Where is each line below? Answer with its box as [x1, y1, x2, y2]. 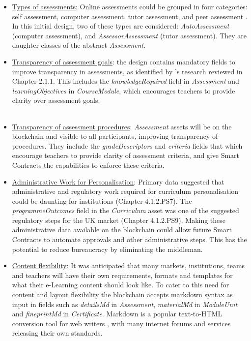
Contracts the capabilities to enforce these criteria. [12, 159, 165, 170]
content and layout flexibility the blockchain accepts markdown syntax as [12, 289, 233, 300]
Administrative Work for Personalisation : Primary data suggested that [12, 176, 224, 186]
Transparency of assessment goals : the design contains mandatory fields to [12, 56, 236, 66]
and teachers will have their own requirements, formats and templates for [12, 270, 233, 280]
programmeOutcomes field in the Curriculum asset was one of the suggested [12, 205, 239, 216]
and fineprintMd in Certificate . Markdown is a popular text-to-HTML [12, 309, 223, 319]
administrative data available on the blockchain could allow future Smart [12, 224, 232, 235]
